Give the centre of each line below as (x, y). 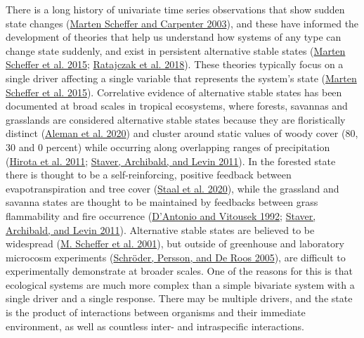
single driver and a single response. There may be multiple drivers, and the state (179, 298)
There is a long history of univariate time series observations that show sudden (175, 9)
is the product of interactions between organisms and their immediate (156, 312)
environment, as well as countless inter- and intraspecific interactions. (155, 326)
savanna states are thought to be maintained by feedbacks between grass (162, 202)
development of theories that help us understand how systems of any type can (174, 37)
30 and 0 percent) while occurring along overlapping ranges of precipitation (168, 147)
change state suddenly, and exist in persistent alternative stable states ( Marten (176, 50)
